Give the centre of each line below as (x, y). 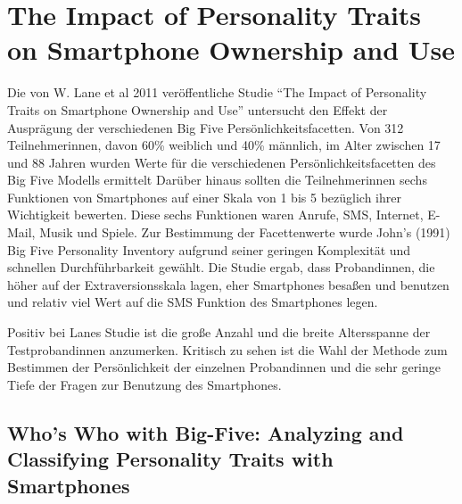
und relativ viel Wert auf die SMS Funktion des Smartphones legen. (193, 302)
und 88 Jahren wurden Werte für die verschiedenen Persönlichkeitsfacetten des (222, 162)
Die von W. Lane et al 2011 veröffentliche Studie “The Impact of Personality (217, 92)
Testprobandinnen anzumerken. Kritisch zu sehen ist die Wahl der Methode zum (227, 349)
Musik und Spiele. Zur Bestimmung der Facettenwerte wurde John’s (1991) (245, 232)
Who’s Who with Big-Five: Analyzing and (206, 432)
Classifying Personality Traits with (170, 459)
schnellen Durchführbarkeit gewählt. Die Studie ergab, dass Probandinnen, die (221, 267)
